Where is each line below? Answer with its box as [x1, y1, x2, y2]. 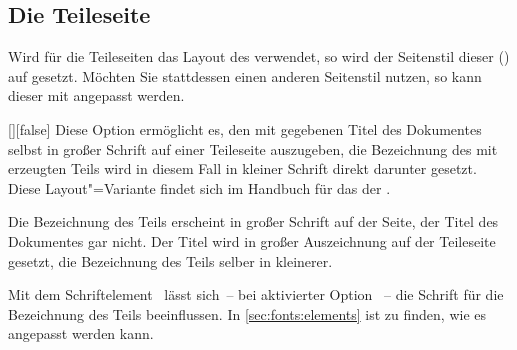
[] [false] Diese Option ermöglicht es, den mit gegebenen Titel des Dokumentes [8, 118, 482, 139]
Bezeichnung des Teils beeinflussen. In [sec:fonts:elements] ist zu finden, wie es [8, 303, 486, 324]
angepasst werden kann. [8, 323, 154, 344]
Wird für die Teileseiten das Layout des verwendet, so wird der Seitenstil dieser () [8, 46, 510, 67]
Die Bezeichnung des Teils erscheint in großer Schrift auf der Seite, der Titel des [8, 211, 499, 232]
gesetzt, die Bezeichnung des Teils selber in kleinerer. [8, 250, 333, 271]
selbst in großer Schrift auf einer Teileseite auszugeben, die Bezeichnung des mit [8, 138, 498, 159]
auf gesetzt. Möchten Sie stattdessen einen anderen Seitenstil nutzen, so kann [8, 65, 482, 86]
